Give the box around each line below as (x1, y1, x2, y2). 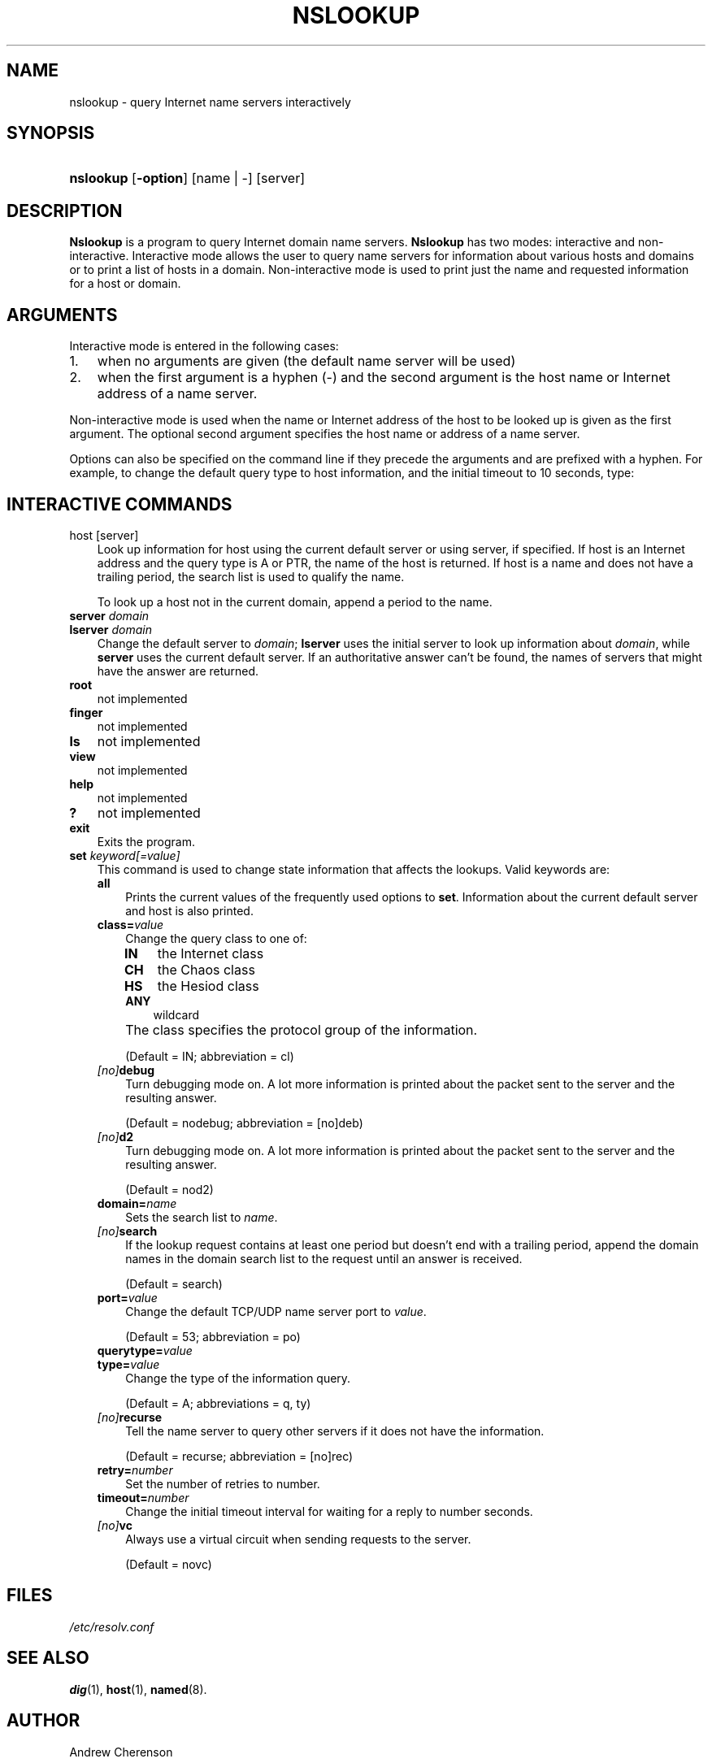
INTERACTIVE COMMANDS (7, 493, 232, 515)
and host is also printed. (125, 903, 254, 918)
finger (69, 705, 103, 719)
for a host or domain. (69, 276, 181, 291)
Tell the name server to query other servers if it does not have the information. (125, 1423, 545, 1438)
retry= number (97, 1462, 173, 1477)
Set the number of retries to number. (125, 1476, 320, 1491)
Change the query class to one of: (125, 931, 307, 945)
